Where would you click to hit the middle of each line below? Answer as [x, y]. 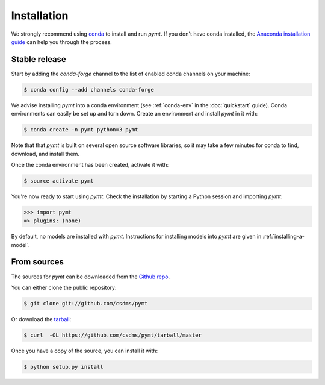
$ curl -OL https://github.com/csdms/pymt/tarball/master [113, 335]
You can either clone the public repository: [64, 287]
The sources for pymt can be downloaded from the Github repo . [91, 277]
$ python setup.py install [63, 367]
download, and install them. [45, 154]
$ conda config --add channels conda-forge [89, 89]
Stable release [39, 59]
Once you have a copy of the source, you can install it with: [85, 351]
